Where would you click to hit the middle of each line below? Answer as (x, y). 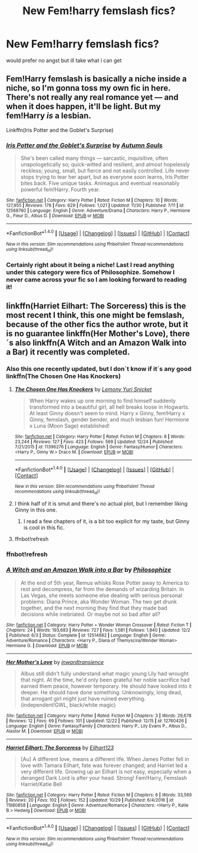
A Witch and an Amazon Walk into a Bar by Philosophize (89, 570)
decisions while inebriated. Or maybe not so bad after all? (90, 614)
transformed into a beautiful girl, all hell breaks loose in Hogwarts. (109, 407)
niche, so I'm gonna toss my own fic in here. (88, 88)
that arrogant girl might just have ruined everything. (83, 698)
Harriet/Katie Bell (41, 784)
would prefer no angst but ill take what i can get (64, 60)
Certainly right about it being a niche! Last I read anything (90, 265)
